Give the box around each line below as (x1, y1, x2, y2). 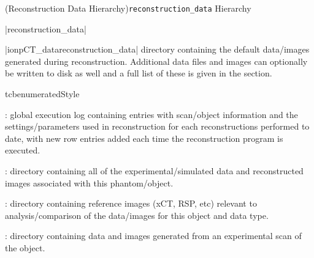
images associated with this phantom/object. (5, 176, 174, 189)
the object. (5, 241, 45, 254)
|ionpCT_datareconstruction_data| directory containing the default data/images (5, 43, 310, 56)
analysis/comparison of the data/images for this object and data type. (5, 208, 269, 221)
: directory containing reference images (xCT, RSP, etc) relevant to (5, 197, 257, 210)
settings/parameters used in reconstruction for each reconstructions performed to (5, 120, 310, 133)
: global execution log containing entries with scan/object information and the (5, 108, 298, 120)
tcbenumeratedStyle (5, 87, 80, 100)
